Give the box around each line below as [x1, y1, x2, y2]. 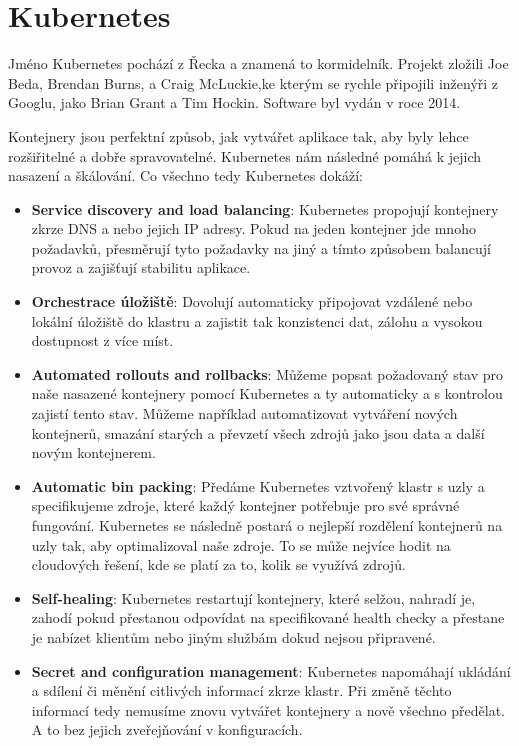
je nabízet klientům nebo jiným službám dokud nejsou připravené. [31, 626, 436, 647]
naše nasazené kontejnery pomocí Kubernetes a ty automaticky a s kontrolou [31, 383, 503, 404]
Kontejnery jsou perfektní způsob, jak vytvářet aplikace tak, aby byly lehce [8, 125, 469, 146]
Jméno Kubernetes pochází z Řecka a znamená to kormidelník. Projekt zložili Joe [8, 53, 509, 74]
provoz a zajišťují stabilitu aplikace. [31, 257, 251, 278]
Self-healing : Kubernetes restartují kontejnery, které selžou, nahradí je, [31, 587, 476, 608]
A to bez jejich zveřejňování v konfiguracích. [31, 719, 303, 740]
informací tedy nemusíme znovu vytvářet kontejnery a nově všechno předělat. [31, 699, 505, 720]
